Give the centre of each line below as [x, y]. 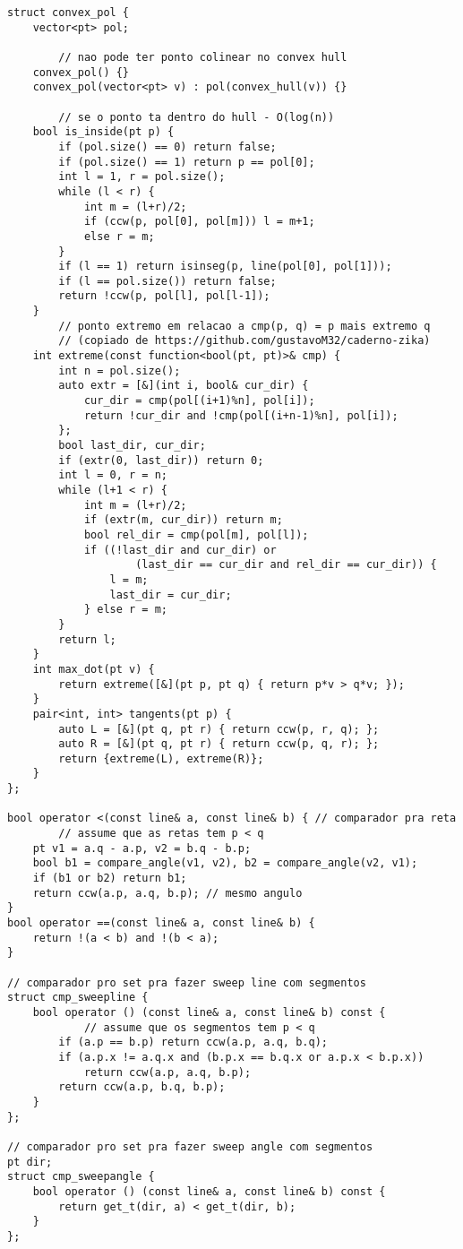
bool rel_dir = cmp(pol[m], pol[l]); [196, 534]
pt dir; [30, 1162]
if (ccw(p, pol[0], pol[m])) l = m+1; [199, 222]
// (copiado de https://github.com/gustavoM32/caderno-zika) [244, 341]
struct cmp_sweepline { [78, 998]
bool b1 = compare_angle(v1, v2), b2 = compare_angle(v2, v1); [225, 863]
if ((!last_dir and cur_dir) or [180, 550]
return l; [87, 639]
